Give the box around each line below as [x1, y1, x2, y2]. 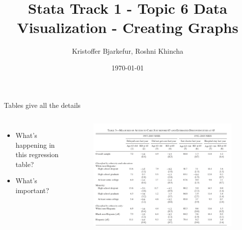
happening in [15, 139, 55, 150]
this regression [15, 149, 59, 160]
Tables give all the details [4, 99, 81, 110]
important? [15, 185, 49, 196]
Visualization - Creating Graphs [17, 17, 239, 37]
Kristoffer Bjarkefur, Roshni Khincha [72, 46, 184, 56]
